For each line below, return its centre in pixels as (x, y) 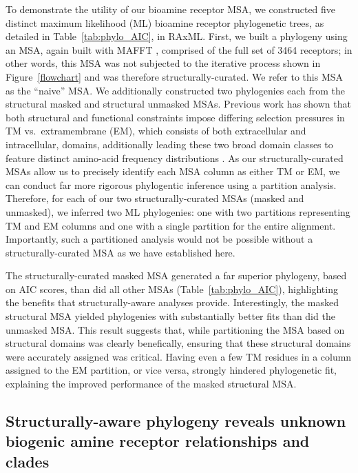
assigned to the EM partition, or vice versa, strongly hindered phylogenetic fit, (171, 370)
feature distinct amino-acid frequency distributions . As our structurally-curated (175, 158)
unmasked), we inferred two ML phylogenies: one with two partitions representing (178, 211)
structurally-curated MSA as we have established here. (120, 252)
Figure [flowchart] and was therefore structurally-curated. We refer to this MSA (175, 76)
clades (28, 461)
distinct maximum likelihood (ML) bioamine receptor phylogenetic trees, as (165, 22)
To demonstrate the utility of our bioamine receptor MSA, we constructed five (171, 9)
